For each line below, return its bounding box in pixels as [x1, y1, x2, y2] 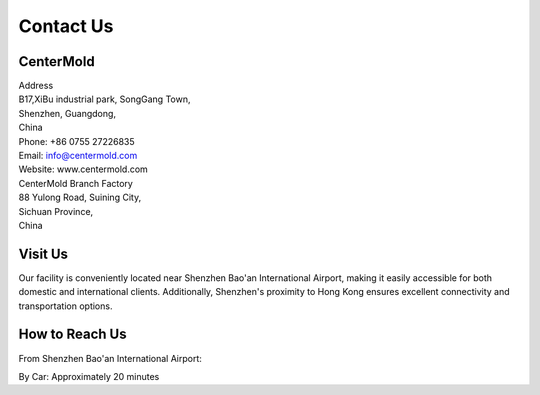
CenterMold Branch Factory [18, 177, 134, 189]
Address [18, 80, 54, 92]
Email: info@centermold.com [18, 150, 138, 162]
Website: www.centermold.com [18, 163, 149, 175]
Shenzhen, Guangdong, [18, 107, 117, 119]
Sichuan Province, [18, 205, 94, 217]
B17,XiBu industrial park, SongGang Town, [18, 93, 191, 105]
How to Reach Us [18, 326, 127, 343]
